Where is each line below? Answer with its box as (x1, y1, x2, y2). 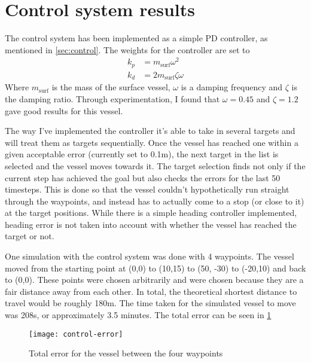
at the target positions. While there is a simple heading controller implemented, (5, 206, 297, 219)
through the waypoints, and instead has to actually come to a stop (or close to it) (5, 194, 304, 207)
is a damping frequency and (181, 81, 283, 93)
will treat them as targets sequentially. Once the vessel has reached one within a (5, 136, 298, 148)
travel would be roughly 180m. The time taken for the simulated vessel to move (5, 297, 296, 309)
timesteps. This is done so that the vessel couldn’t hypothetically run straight (5, 183, 289, 196)
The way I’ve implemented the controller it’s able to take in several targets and (5, 124, 295, 137)
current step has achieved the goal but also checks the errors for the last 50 (5, 171, 280, 184)
